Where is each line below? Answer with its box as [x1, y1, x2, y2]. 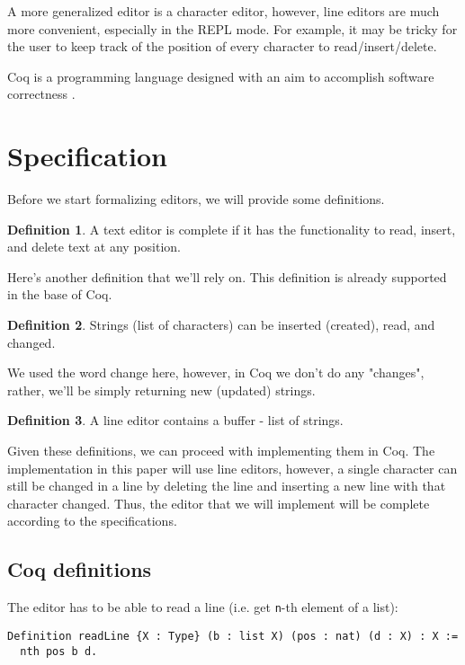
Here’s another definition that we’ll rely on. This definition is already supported [7, 267, 447, 286]
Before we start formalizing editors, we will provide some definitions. [7, 190, 385, 208]
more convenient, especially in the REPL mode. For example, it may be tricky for [7, 19, 458, 38]
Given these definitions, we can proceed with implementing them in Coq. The [7, 441, 435, 460]
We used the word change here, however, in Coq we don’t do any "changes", [7, 363, 425, 382]
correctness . [7, 84, 76, 103]
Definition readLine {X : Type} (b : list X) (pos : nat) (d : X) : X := [7, 629, 459, 643]
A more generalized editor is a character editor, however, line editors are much [7, 2, 440, 20]
